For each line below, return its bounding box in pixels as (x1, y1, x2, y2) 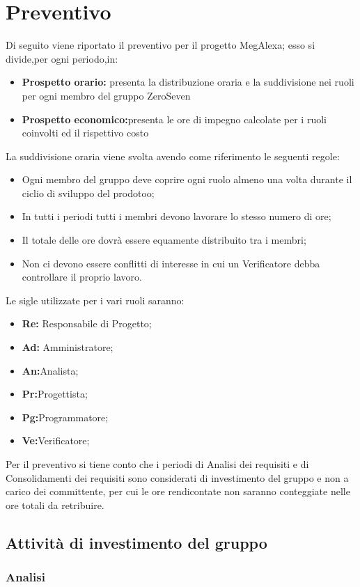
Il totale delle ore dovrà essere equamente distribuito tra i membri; (22, 233, 306, 247)
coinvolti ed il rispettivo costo (22, 125, 149, 140)
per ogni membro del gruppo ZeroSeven (22, 88, 191, 102)
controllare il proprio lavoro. (22, 269, 142, 284)
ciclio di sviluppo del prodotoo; (22, 185, 155, 200)
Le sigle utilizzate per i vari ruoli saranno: (6, 292, 185, 307)
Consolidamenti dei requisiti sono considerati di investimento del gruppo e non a (6, 470, 349, 485)
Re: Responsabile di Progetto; (22, 316, 152, 331)
